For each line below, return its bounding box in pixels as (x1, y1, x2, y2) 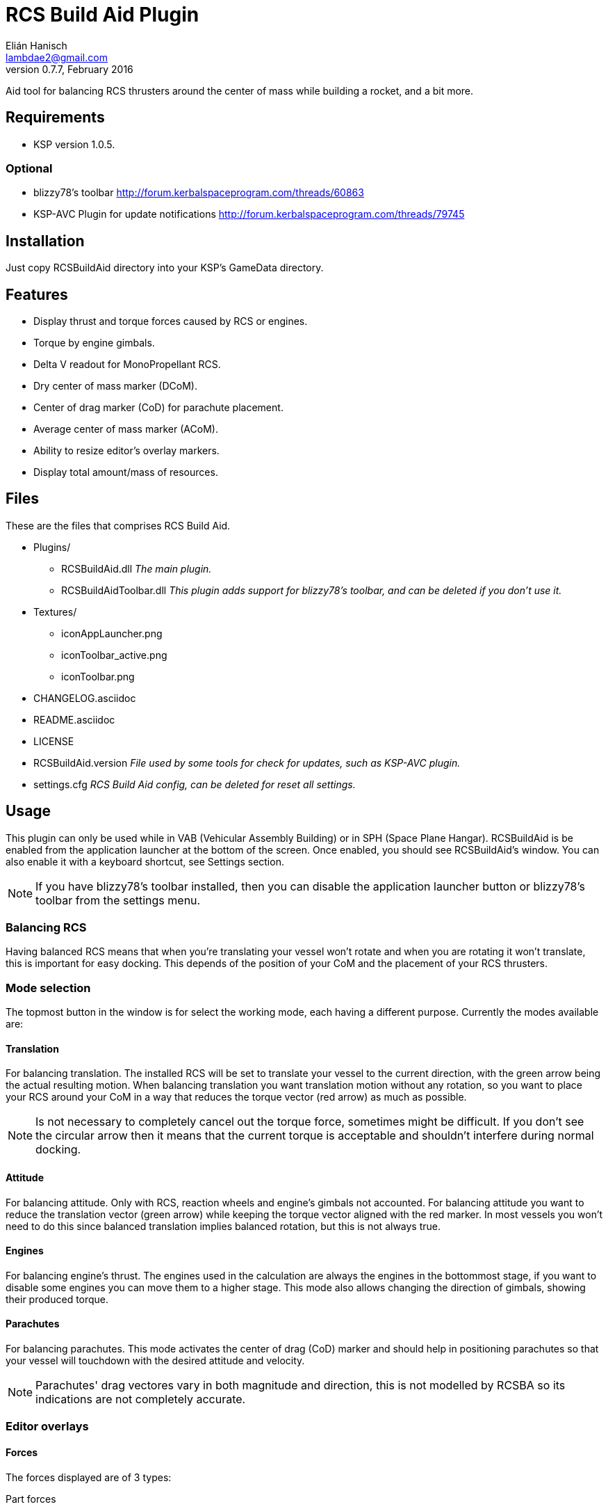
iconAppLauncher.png (61, 627, 163, 639)
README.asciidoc (33, 713, 115, 726)
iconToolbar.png (61, 670, 135, 682)
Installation (6, 232, 85, 250)
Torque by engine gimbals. (33, 337, 155, 349)
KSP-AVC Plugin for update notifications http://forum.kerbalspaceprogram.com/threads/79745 (33, 208, 465, 221)
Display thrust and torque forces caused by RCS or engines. (33, 315, 308, 328)
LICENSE (33, 735, 74, 747)
